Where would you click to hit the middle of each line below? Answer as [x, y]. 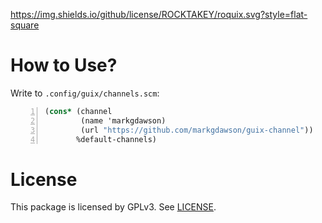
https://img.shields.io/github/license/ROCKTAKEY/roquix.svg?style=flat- [159, 14]
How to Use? [64, 65]
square [25, 25]
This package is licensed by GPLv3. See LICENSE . [113, 207]
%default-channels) [116, 139]
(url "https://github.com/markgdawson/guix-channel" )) [197, 130]
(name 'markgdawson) [123, 120]
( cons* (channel [78, 111]
